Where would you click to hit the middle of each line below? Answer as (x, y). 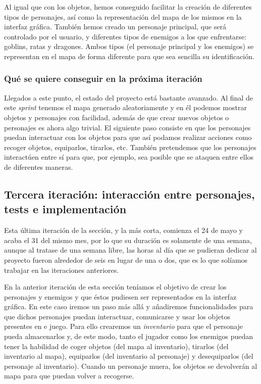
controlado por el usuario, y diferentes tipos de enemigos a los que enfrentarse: (125, 36)
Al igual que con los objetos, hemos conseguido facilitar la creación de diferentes (128, 7)
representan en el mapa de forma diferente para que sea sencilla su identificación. (129, 56)
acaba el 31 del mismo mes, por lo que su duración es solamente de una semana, (128, 240)
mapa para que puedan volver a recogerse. (69, 376)
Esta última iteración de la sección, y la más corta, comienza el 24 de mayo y (123, 230)
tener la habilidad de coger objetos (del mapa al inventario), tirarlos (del (116, 346)
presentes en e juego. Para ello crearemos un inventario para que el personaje (124, 326)
